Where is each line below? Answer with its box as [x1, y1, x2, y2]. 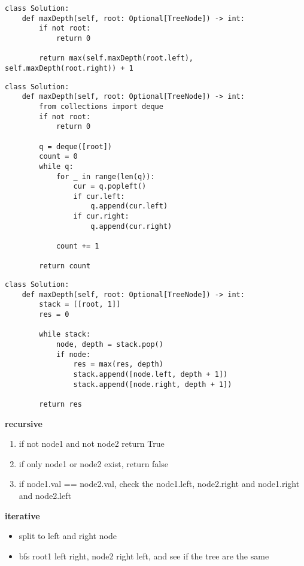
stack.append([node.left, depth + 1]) [73, 370, 228, 379]
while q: [39, 162, 74, 171]
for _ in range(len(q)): [56, 172, 155, 181]
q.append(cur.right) [90, 222, 172, 231]
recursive [5, 417, 42, 429]
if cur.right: [73, 212, 129, 221]
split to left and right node [19, 529, 117, 542]
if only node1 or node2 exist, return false [19, 457, 168, 470]
